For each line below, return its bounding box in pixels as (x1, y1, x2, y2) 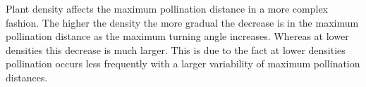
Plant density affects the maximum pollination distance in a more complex (6, 1, 329, 15)
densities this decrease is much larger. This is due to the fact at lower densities (6, 42, 346, 57)
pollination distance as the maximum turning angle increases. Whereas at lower (6, 29, 349, 43)
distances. (6, 69, 48, 84)
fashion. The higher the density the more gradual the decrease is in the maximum (6, 15, 359, 29)
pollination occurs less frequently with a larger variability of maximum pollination (6, 56, 360, 71)
